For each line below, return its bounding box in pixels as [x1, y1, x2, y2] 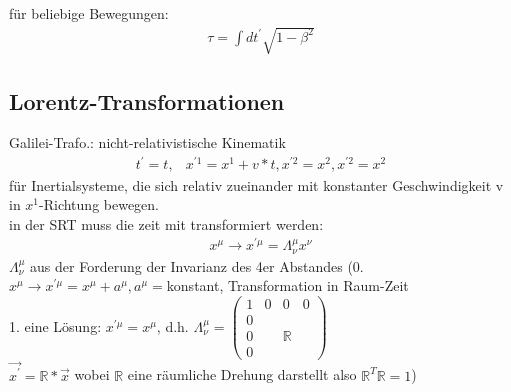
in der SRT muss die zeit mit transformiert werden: [9, 213, 324, 234]
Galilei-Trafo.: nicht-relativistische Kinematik [9, 132, 286, 153]
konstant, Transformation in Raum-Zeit [166, 275, 409, 296]
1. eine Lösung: [9, 315, 102, 336]
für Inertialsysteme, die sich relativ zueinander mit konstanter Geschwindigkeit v [9, 174, 504, 195]
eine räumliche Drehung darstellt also [127, 364, 357, 385]
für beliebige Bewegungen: [9, 3, 169, 23]
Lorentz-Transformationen [9, 85, 285, 116]
